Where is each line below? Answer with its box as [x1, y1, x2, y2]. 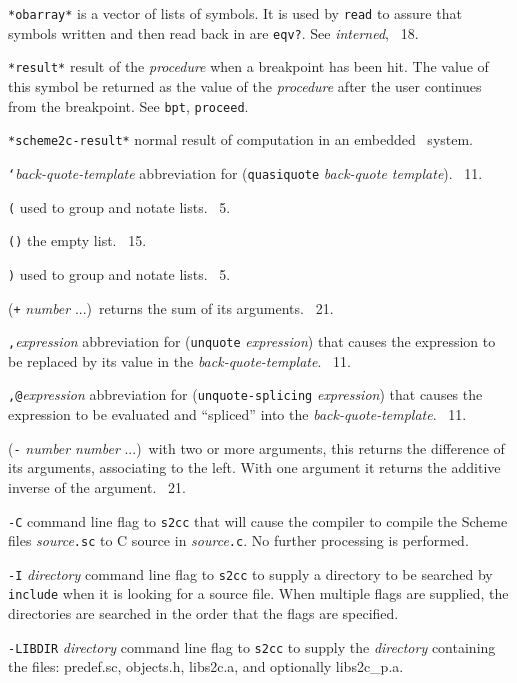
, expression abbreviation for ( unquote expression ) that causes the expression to [8, 331, 496, 352]
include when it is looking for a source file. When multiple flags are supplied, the [8, 583, 509, 604]
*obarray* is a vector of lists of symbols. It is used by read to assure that [8, 3, 462, 23]
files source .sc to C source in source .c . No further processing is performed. [8, 530, 469, 551]
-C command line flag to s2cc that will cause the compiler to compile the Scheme [8, 510, 508, 531]
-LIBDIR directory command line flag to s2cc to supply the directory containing [8, 636, 496, 657]
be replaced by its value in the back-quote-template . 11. [8, 350, 351, 371]
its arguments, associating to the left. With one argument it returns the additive [8, 457, 501, 478]
